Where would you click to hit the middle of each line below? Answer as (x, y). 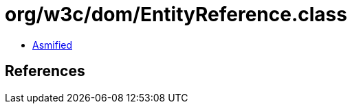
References (45, 71)
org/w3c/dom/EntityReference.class (176, 14)
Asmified (53, 45)
